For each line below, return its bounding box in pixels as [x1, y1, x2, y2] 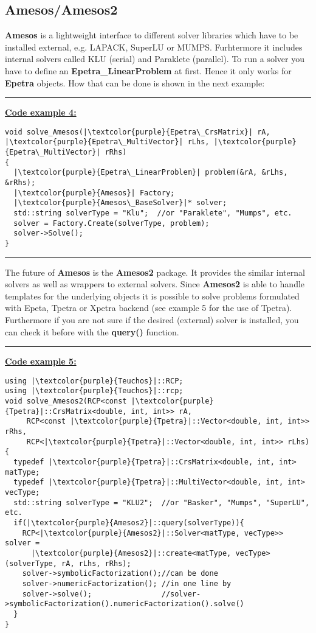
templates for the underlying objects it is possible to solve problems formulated [5, 289, 300, 302]
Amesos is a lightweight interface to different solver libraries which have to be [5, 29, 298, 41]
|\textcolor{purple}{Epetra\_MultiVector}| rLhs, [5, 138, 210, 147]
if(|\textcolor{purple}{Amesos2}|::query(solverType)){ [13, 518, 244, 527]
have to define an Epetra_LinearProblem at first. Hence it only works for [5, 64, 292, 77]
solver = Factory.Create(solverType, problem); [13, 219, 210, 228]
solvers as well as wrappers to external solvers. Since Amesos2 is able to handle [5, 278, 305, 290]
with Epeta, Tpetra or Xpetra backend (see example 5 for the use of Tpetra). [5, 301, 292, 314]
